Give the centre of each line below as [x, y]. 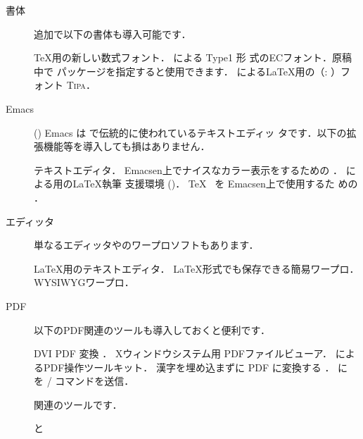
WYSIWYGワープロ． [84, 282]
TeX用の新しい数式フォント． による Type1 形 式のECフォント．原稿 [193, 57]
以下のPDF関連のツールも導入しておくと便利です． [152, 329]
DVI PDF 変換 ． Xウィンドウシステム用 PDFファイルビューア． [183, 353]
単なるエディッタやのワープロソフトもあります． [146, 245]
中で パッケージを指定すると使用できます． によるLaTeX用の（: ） [187, 71]
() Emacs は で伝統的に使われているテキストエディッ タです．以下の [190, 132]
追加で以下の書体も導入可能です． [113, 33]
